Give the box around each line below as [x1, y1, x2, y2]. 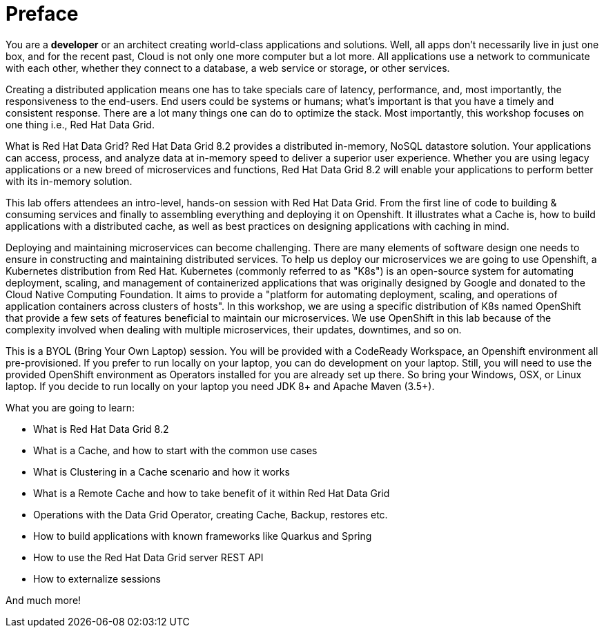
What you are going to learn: [6, 401, 135, 413]
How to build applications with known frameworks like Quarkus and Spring [33, 529, 372, 542]
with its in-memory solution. [6, 175, 133, 187]
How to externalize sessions [33, 572, 161, 585]
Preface [6, 2, 79, 26]
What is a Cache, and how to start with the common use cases [33, 444, 318, 456]
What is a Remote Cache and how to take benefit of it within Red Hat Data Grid [33, 487, 390, 499]
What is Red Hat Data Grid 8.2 [33, 422, 169, 435]
